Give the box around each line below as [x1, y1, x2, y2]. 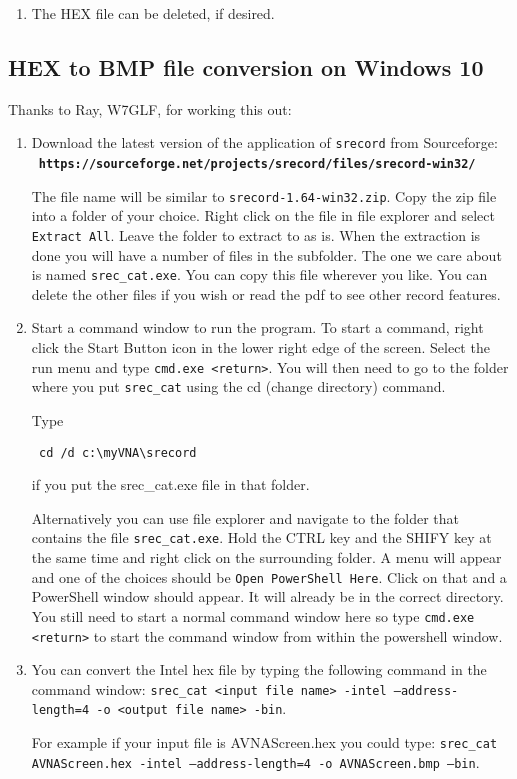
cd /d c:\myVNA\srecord [38, 445, 197, 460]
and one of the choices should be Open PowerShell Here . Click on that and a [31, 566, 507, 587]
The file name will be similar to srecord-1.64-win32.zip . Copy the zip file [31, 185, 497, 206]
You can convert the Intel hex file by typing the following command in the [31, 659, 487, 680]
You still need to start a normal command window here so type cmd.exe [31, 605, 475, 626]
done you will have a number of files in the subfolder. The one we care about [31, 244, 502, 265]
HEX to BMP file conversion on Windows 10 [8, 51, 484, 82]
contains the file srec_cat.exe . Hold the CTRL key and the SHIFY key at [31, 527, 492, 548]
